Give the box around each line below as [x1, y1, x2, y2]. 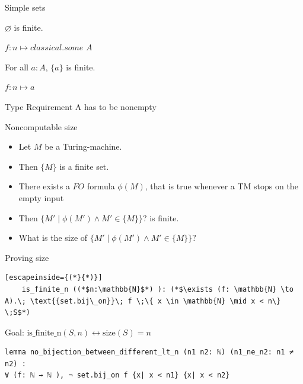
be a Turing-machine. [44, 140, 122, 153]
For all [5, 60, 28, 73]
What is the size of [18, 231, 88, 244]
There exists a [18, 180, 70, 192]
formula [87, 180, 115, 192]
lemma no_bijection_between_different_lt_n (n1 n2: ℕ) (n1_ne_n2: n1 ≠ [5, 348, 294, 357]
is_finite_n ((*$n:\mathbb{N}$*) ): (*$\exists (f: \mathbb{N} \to [21, 285, 294, 293]
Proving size [5, 251, 49, 263]
